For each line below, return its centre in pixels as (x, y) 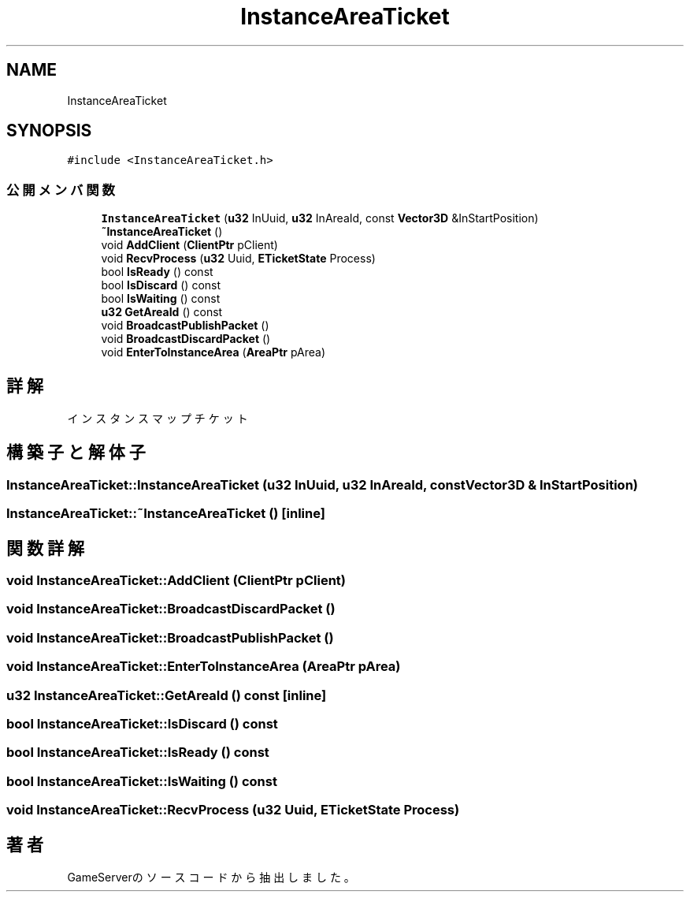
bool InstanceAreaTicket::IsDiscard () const (142, 723)
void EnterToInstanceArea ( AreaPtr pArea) (213, 352)
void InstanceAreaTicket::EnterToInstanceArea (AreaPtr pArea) (204, 667)
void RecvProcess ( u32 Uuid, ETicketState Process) (238, 259)
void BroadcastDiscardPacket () (186, 339)
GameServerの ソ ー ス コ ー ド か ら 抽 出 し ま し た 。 (211, 877)
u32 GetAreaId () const (162, 312)
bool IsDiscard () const (161, 285)
